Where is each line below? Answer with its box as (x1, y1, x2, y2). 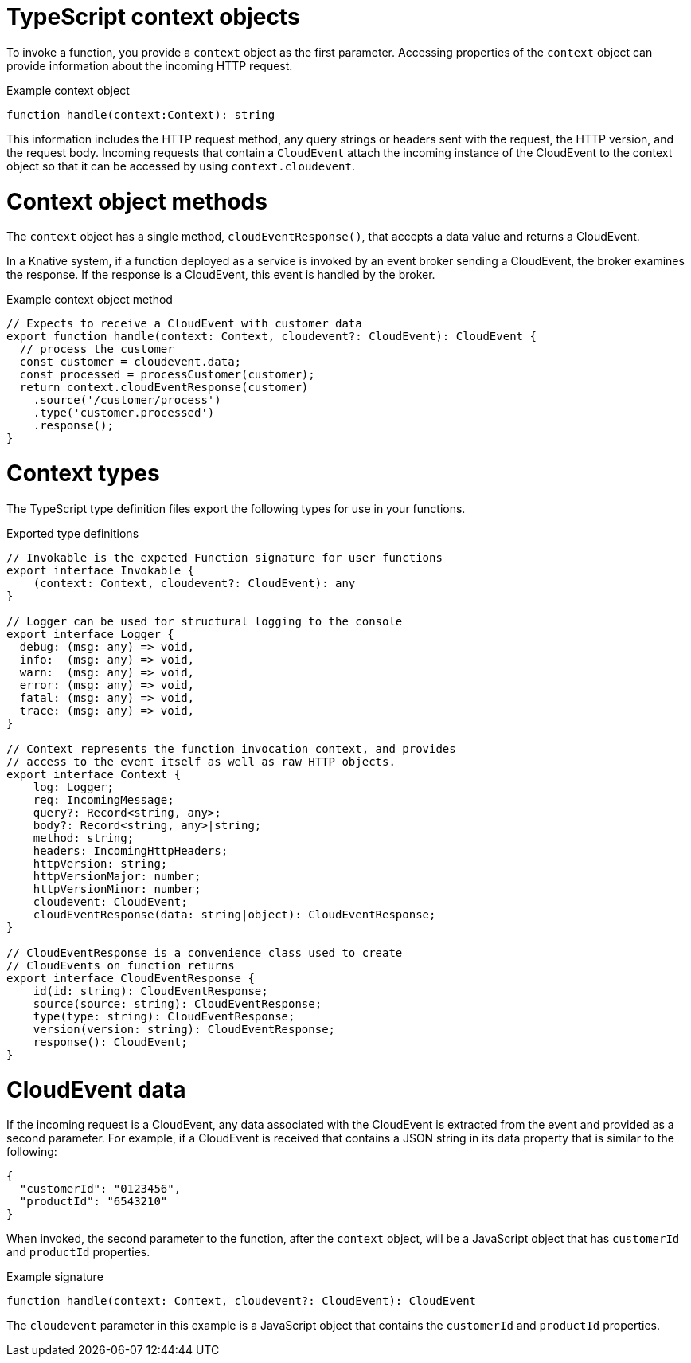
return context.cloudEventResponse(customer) (19, 381, 309, 394)
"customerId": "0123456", (19, 1182, 182, 1196)
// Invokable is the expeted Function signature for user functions (6, 550, 443, 564)
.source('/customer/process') (33, 394, 221, 407)
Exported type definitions (6, 526, 139, 540)
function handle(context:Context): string (6, 108, 275, 121)
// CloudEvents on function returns (6, 958, 235, 972)
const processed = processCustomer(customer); (19, 368, 315, 382)
